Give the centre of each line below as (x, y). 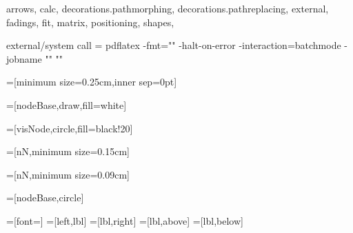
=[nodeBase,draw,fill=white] (67, 104)
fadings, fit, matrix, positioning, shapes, (90, 22)
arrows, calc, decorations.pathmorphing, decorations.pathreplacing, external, (168, 8)
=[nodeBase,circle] (45, 197)
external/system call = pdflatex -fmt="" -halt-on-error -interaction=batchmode (174, 45)
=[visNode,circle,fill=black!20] (70, 128)
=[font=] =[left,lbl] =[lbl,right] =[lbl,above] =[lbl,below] (125, 220)
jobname (24, 58)
